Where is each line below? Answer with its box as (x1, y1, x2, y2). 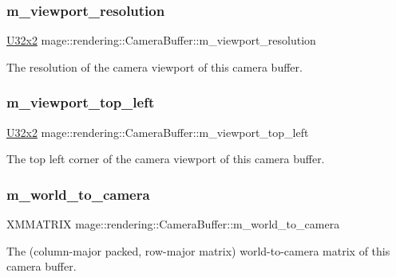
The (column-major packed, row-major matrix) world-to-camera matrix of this (6, 242, 390, 259)
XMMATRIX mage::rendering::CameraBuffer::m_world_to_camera (6, 216, 340, 232)
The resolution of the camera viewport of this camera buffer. (6, 58, 303, 75)
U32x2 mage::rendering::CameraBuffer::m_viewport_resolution (6, 32, 316, 49)
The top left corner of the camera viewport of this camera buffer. (6, 150, 325, 167)
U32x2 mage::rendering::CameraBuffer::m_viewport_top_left (6, 123, 309, 140)
